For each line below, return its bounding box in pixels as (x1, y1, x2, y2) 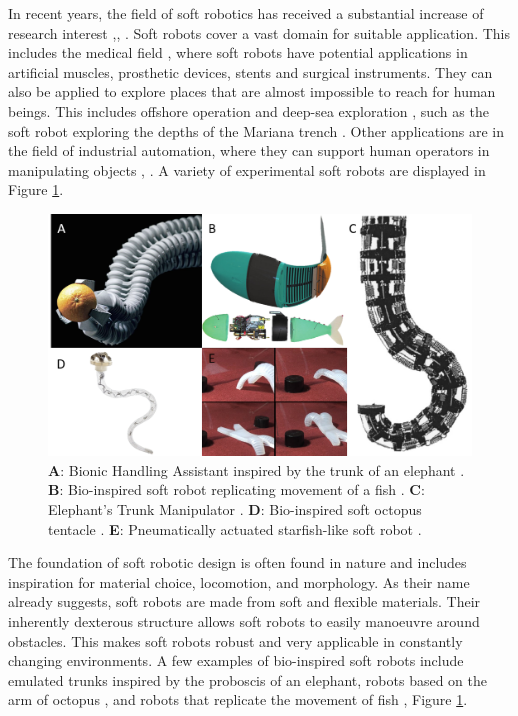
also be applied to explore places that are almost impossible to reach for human (8, 81, 496, 102)
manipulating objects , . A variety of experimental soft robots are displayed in (8, 159, 486, 180)
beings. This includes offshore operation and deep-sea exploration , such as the (8, 100, 489, 121)
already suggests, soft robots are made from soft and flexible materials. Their (8, 591, 481, 612)
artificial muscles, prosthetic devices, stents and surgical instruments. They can (8, 61, 493, 82)
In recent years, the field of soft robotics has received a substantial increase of (8, 3, 484, 23)
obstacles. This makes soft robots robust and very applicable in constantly (8, 630, 463, 651)
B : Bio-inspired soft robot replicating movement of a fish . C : (48, 479, 425, 500)
